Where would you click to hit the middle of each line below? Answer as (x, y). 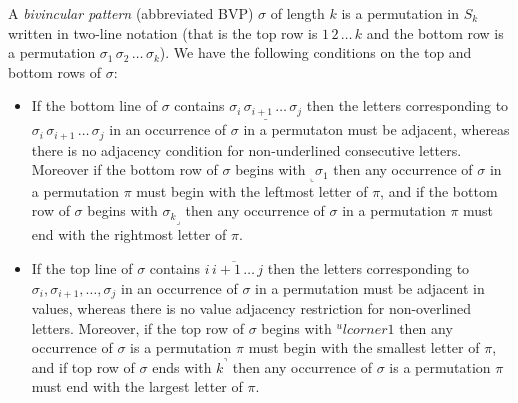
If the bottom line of (94, 105)
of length (297, 13)
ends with (182, 366)
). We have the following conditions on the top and (315, 52)
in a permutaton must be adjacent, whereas (376, 129)
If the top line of (82, 267)
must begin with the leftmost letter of (252, 190)
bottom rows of (55, 71)
